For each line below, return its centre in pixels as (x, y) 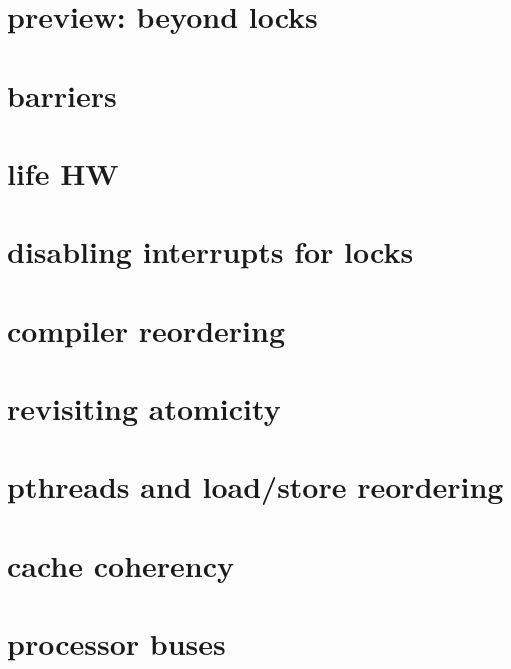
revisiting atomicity (144, 408)
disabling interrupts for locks (210, 251)
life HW (63, 172)
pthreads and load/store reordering (255, 486)
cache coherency (121, 564)
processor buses (116, 643)
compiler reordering (146, 329)
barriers (62, 94)
